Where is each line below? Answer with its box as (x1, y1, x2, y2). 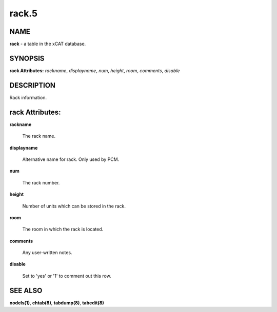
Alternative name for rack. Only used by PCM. (22, 156, 120, 162)
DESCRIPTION (9, 81, 56, 90)
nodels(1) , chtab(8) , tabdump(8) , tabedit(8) (9, 300, 105, 306)
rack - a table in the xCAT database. (9, 41, 86, 47)
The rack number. (22, 179, 60, 185)
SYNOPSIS (9, 54, 45, 63)
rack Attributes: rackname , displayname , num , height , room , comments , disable (9, 67, 180, 74)
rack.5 (9, 8, 38, 19)
